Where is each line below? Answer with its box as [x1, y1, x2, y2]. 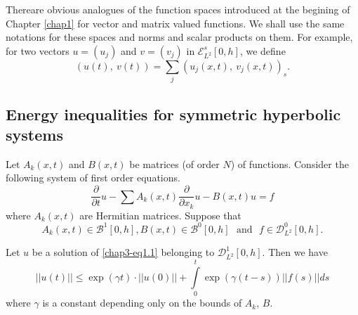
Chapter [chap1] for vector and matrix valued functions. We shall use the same [6, 15, 345, 30]
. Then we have [262, 245, 328, 259]
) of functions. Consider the [230, 156, 349, 171]
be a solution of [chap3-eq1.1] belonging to [32, 245, 215, 259]
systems [6, 124, 63, 146]
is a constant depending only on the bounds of [42, 295, 242, 310]
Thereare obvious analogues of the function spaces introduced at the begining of [6, 2, 350, 17]
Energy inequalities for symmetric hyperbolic [6, 103, 341, 124]
